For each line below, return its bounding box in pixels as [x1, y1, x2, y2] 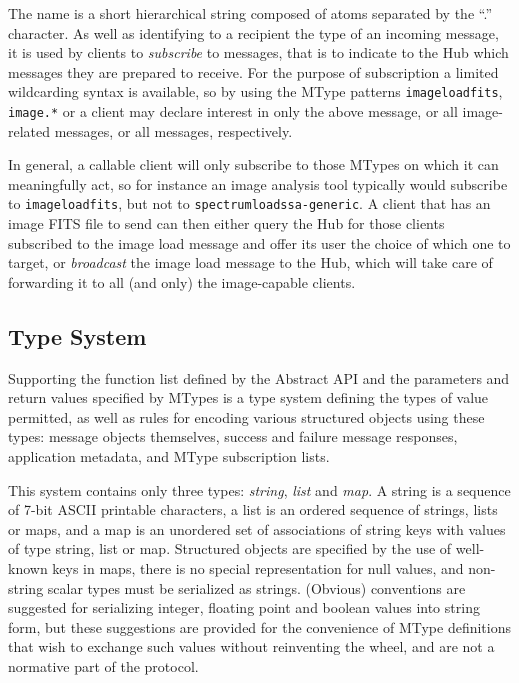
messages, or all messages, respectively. [54, 120, 293, 141]
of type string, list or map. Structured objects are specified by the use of [8, 538, 452, 559]
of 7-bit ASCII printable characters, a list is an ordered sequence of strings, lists [8, 499, 498, 520]
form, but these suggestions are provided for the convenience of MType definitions [8, 616, 511, 637]
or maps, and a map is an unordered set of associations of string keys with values [8, 518, 506, 539]
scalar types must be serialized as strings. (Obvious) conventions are [47, 577, 466, 598]
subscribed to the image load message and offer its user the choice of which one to [8, 232, 511, 253]
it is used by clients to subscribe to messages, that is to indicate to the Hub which [8, 42, 509, 63]
